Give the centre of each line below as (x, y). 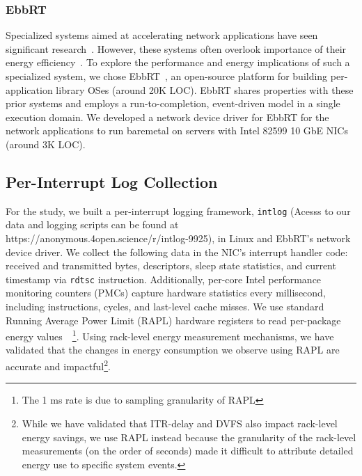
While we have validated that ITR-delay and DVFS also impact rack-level (180, 423)
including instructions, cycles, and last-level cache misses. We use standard (165, 307)
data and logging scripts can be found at (92, 224)
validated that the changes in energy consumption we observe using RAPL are (173, 350)
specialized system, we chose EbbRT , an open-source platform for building (167, 76)
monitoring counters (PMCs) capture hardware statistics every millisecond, (166, 293)
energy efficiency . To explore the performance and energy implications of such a (178, 62)
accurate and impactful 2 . (58, 365)
